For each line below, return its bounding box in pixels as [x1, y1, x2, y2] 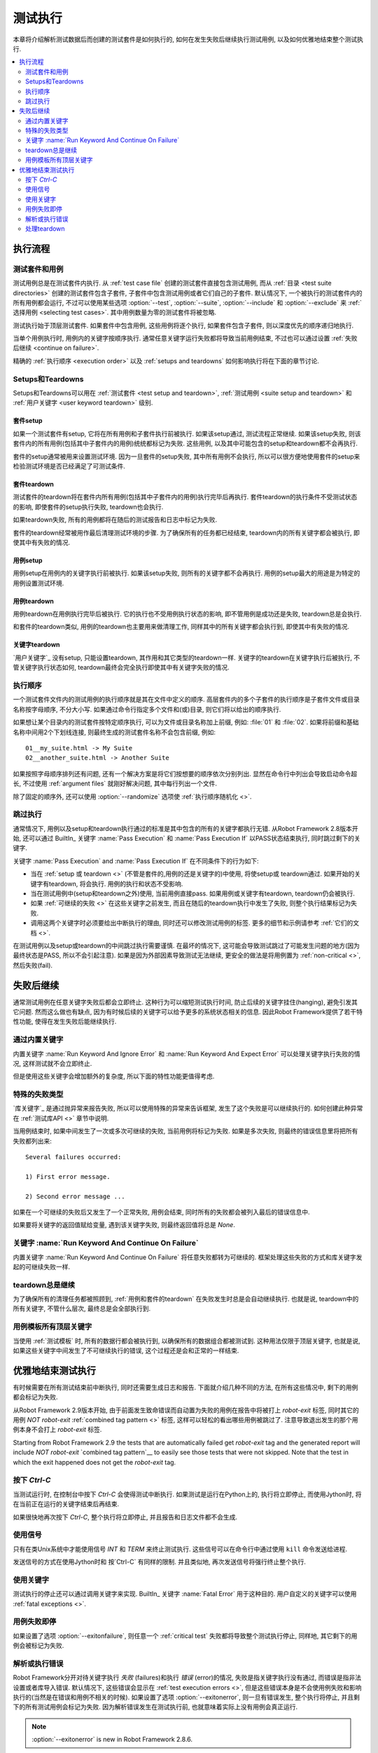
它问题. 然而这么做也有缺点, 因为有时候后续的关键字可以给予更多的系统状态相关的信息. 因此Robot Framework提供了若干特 [13, 1008, 363, 1016]
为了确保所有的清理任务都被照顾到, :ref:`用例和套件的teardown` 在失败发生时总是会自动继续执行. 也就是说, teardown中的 [13, 1294, 359, 1304]
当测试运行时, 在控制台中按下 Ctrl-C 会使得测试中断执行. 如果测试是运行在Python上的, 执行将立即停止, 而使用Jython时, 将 [13, 1490, 362, 1498]
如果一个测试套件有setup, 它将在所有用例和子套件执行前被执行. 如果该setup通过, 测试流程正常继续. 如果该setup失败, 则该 [13, 429, 361, 438]
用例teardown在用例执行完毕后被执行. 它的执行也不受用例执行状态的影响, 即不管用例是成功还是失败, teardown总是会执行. [13, 610, 362, 618]
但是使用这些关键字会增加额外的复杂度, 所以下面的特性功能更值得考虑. [13, 1072, 215, 1081]
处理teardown [25, 224, 66, 233]
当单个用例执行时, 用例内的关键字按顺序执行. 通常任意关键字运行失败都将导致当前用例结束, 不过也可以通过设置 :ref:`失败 [13, 334, 358, 343]
